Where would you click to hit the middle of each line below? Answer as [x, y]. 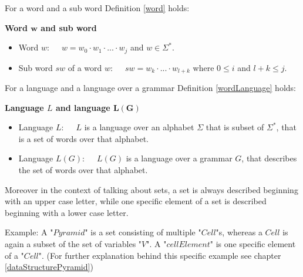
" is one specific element [253, 244]
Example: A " [29, 232]
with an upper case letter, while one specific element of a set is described [136, 201]
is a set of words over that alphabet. [83, 138]
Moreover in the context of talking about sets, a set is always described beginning [151, 189]
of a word [85, 67]
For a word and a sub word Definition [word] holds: [97, 8]
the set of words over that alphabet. [83, 170]
